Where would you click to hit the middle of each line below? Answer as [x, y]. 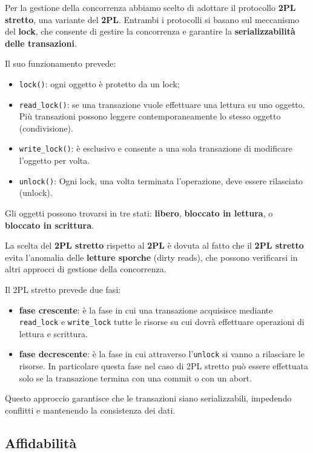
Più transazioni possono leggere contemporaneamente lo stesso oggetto [150, 116]
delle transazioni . [41, 43]
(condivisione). [46, 128]
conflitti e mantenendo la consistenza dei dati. [90, 410]
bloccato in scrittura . [49, 225]
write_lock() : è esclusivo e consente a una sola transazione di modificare [156, 148]
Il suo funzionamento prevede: [61, 63]
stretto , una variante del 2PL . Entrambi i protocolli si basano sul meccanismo [152, 19]
